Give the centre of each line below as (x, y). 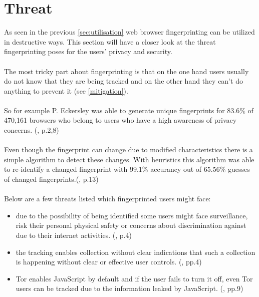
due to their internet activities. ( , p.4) (74, 235)
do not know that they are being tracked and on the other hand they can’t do (123, 81)
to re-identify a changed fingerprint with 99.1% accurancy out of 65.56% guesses (127, 169)
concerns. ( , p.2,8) (32, 130)
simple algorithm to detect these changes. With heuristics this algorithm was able (129, 159)
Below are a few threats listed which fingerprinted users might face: (107, 199)
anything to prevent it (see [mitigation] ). (66, 90)
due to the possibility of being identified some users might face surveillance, (132, 215)
